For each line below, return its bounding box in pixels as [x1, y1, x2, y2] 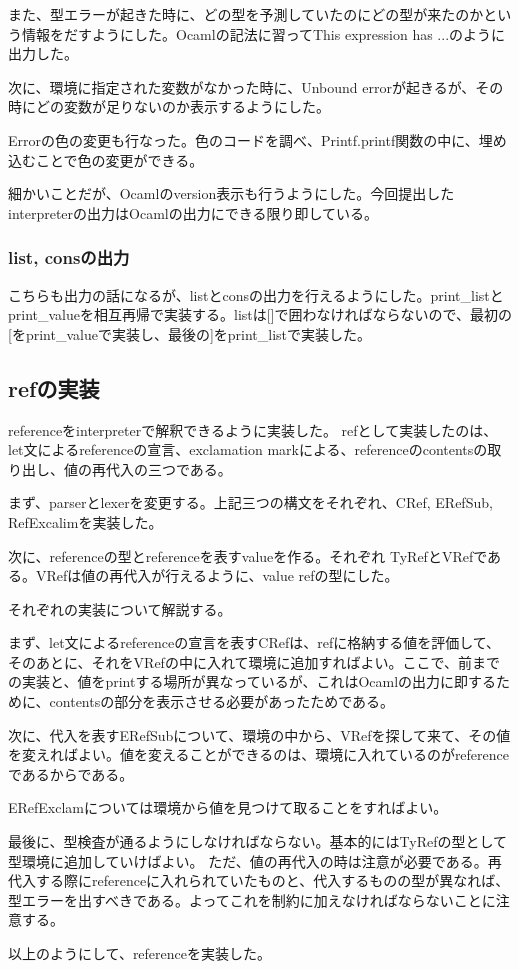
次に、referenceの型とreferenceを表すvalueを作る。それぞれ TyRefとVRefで [8, 545, 488, 566]
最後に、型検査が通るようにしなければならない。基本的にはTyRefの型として [8, 831, 508, 852]
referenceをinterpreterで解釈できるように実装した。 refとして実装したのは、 [8, 419, 498, 440]
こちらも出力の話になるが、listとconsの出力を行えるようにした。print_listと [8, 284, 504, 305]
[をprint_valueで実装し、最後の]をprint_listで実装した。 [8, 323, 372, 344]
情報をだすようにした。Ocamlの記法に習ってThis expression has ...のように [21, 23, 506, 44]
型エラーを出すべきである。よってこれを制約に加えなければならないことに [8, 889, 496, 910]
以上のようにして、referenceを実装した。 [8, 943, 272, 964]
